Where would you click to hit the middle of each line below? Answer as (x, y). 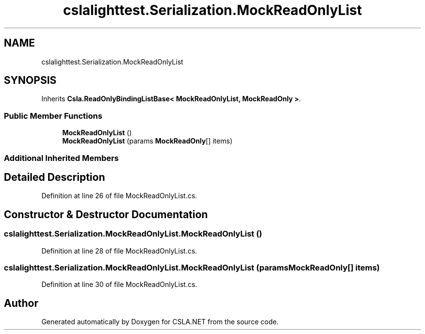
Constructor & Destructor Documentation (106, 214)
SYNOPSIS (30, 80)
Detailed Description (55, 177)
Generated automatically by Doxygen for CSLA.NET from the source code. (160, 322)
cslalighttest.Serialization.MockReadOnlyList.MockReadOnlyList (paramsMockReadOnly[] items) (192, 268)
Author (21, 303)
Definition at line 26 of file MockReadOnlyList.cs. (119, 196)
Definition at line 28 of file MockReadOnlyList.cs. (119, 251)
